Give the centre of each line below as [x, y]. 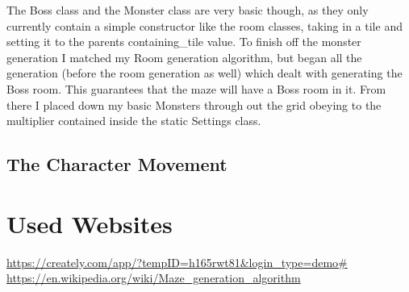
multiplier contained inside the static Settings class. [134, 121]
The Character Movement [117, 164]
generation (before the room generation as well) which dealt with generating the [204, 73]
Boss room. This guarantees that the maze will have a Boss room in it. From [196, 88]
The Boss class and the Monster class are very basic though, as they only [188, 10]
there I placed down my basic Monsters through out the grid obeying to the [194, 104]
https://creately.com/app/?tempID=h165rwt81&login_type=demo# [177, 262]
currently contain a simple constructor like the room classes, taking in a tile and [204, 25]
